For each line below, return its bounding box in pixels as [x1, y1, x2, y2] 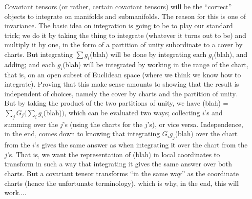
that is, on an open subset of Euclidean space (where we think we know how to [4, 69, 241, 79]
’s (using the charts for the [63, 119, 143, 129]
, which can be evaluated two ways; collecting [64, 107, 200, 117]
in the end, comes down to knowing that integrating [4, 128, 160, 139]
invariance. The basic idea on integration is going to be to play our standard [4, 20, 233, 31]
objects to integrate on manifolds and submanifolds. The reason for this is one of [4, 11, 246, 21]
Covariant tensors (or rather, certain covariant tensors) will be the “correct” [4, 1, 232, 11]
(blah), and [213, 49, 248, 59]
